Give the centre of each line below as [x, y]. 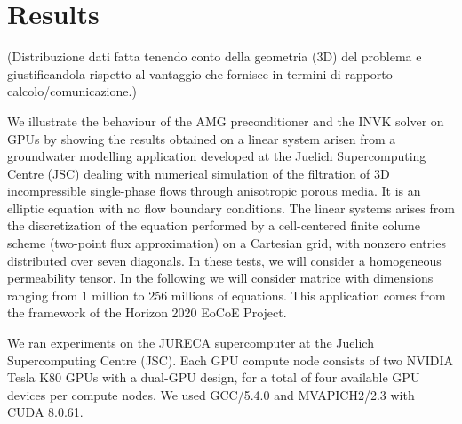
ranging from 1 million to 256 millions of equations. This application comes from [227, 295]
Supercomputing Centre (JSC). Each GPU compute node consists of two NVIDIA [231, 360]
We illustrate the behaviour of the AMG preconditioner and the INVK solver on [226, 120]
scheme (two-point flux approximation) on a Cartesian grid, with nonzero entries [227, 243]
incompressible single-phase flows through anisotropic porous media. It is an [214, 191]
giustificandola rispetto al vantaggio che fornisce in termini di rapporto [200, 73]
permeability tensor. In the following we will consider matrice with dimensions [220, 278]
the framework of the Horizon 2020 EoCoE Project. [147, 312]
